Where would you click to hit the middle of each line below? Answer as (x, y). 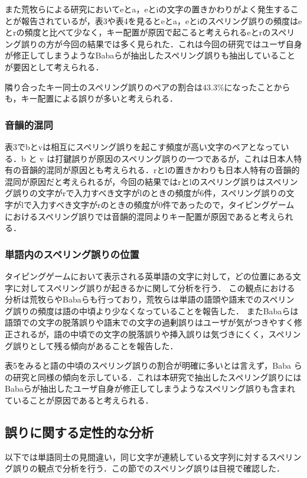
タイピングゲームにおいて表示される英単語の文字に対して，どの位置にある (149, 276)
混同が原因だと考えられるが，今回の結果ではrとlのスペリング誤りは (135, 181)
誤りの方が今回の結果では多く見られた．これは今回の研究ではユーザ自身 (161, 43)
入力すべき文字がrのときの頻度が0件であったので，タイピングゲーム (163, 204)
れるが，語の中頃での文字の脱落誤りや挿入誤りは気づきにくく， (145, 334)
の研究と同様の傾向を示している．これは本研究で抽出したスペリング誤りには (153, 377)
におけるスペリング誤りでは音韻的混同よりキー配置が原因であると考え (141, 216)
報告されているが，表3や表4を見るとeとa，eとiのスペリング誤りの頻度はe (161, 20)
